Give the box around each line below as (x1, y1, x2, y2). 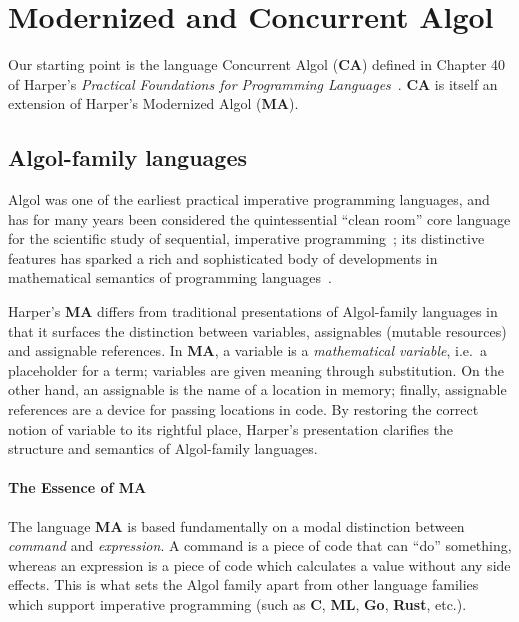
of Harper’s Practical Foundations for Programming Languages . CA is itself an (8, 73, 498, 94)
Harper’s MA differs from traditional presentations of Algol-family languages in (8, 301, 498, 322)
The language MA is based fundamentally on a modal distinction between (8, 515, 465, 536)
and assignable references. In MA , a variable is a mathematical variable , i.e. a (8, 340, 487, 361)
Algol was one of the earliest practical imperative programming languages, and (8, 189, 490, 210)
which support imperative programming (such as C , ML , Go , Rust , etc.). (8, 594, 467, 614)
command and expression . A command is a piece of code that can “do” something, (8, 535, 512, 556)
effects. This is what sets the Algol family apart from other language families (8, 574, 479, 595)
